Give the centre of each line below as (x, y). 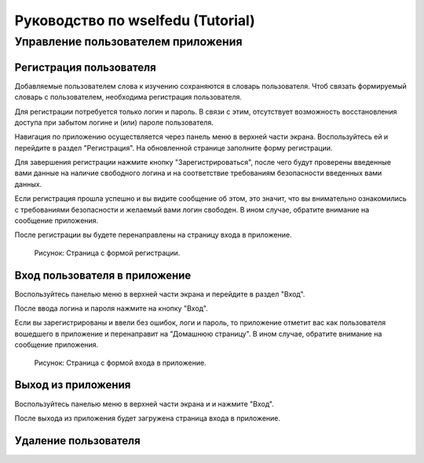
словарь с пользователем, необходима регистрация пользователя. (128, 97)
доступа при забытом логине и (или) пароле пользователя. (114, 122)
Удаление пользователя (77, 441)
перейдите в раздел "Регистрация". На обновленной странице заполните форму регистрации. (174, 148)
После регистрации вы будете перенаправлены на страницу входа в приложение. (153, 235)
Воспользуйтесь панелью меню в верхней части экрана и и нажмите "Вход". (144, 403)
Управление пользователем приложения (128, 42)
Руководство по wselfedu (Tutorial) (135, 20)
